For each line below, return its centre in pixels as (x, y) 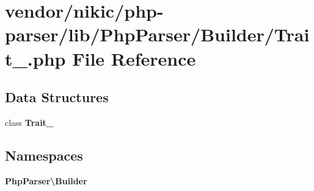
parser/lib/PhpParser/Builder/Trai (157, 34)
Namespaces (44, 155)
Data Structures (57, 97)
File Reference (134, 58)
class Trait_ (30, 122)
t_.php (35, 58)
